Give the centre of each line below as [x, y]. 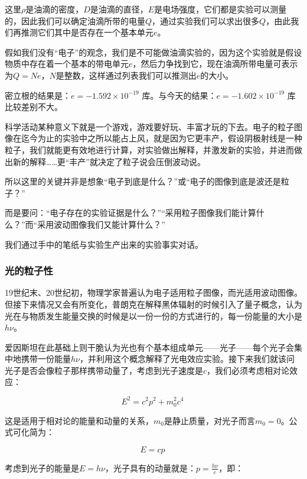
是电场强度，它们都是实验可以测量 [221, 9]
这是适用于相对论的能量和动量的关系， [79, 420]
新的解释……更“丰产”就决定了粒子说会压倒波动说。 [109, 161]
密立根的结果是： [38, 95]
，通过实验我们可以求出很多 [206, 20]
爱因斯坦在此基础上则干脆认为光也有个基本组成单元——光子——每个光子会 [149, 347]
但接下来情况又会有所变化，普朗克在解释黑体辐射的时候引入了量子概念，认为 [153, 304]
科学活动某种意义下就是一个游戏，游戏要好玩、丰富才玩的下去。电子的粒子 [149, 126]
